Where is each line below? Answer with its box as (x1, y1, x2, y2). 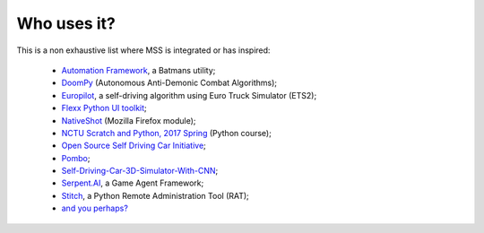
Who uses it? (16, 13, 116, 33)
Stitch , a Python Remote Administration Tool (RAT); (61, 190, 250, 201)
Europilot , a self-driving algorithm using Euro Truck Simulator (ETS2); (61, 90, 317, 100)
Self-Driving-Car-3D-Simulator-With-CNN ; (61, 166, 219, 177)
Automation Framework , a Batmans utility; (61, 65, 216, 75)
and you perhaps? (61, 203, 129, 214)
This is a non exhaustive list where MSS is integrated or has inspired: (16, 45, 271, 56)
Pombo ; (61, 152, 91, 163)
